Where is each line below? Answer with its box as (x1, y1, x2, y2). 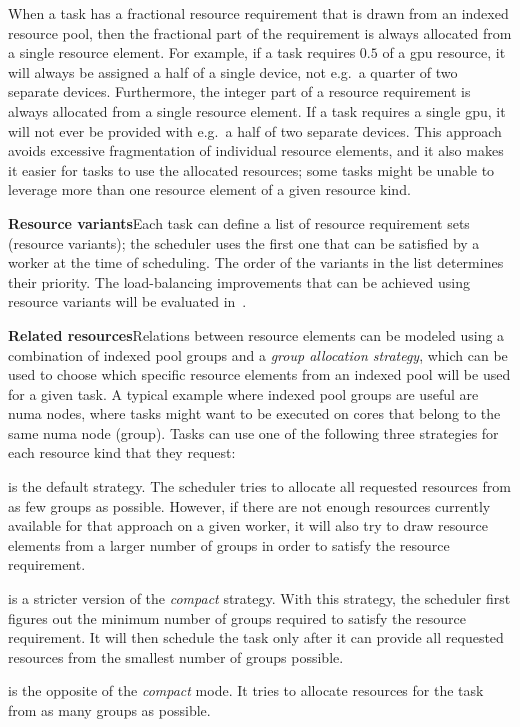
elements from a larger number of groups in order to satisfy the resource (8, 534, 450, 555)
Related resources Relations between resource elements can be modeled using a (8, 324, 505, 345)
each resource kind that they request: (8, 442, 236, 463)
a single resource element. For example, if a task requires (8, 42, 356, 63)
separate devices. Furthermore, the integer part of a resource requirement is (8, 81, 471, 102)
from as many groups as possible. (8, 700, 211, 720)
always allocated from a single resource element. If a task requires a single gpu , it (8, 100, 506, 121)
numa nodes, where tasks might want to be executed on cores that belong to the (8, 403, 501, 424)
